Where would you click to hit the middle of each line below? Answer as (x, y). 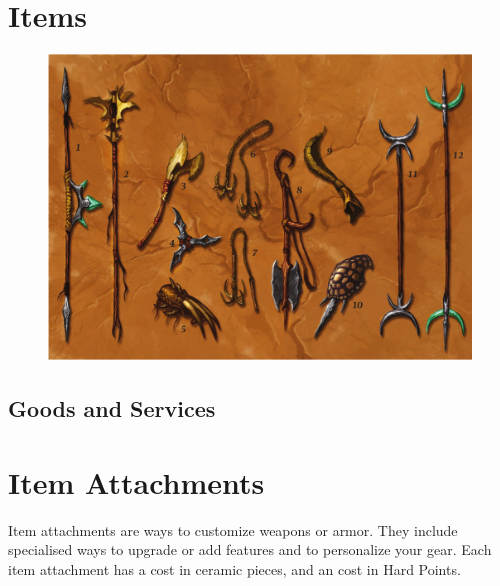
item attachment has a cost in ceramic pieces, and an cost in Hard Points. (234, 568)
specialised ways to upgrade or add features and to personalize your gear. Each (250, 549)
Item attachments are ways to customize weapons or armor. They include (233, 529)
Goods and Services (112, 408)
